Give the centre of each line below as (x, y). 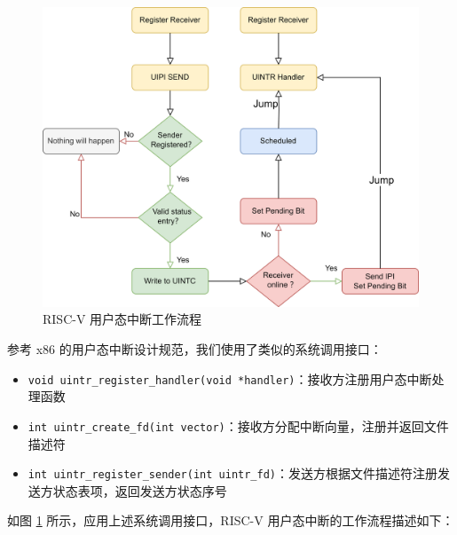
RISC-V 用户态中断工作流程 (122, 319)
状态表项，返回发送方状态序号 (140, 490)
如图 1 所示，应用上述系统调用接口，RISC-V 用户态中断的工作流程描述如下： (231, 520)
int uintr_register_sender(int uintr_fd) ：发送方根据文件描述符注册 (232, 473)
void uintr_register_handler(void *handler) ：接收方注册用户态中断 (230, 378)
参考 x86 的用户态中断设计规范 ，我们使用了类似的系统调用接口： (195, 349)
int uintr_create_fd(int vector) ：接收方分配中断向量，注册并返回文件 (238, 425)
